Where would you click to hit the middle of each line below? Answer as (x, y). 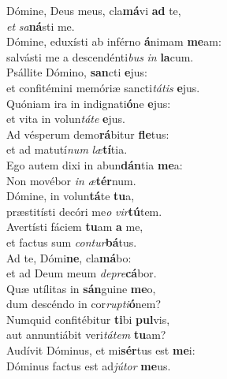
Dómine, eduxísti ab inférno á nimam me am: (114, 41)
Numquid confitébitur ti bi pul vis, (88, 319)
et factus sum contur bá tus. (72, 242)
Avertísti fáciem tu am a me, (75, 227)
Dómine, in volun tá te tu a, (71, 196)
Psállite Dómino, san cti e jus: (77, 72)
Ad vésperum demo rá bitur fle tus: (88, 134)
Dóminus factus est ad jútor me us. (89, 365)
